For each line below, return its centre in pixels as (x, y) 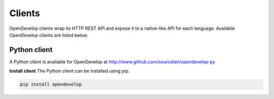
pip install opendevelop (51, 84)
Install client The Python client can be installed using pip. (70, 71)
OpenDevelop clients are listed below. (49, 35)
